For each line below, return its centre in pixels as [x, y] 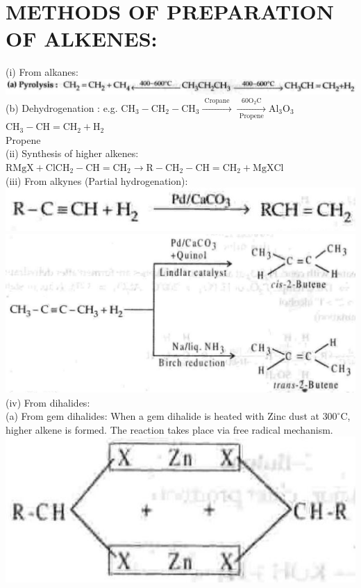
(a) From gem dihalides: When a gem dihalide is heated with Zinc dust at [162, 416]
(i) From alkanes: [42, 72]
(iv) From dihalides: [48, 402]
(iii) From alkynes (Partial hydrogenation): [97, 180]
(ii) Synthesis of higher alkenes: [72, 153]
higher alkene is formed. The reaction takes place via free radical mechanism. [169, 429]
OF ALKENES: [82, 39]
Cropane [217, 101]
